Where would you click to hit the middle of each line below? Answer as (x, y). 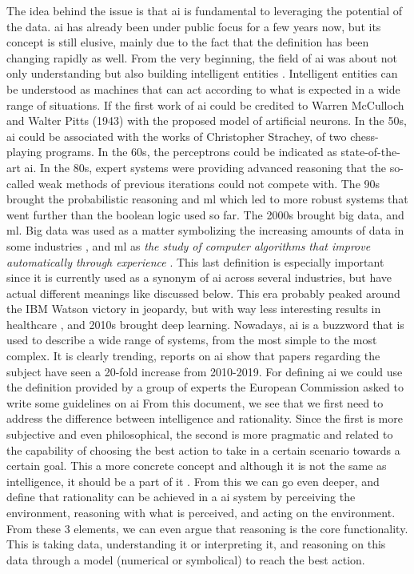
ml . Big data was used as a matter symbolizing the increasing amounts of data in (205, 230)
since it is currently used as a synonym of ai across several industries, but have (199, 277)
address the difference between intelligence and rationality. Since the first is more (205, 418)
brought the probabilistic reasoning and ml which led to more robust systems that (207, 199)
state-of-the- (370, 152)
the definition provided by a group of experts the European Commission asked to (205, 387)
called (20, 183)
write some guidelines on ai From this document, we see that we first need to (195, 402)
